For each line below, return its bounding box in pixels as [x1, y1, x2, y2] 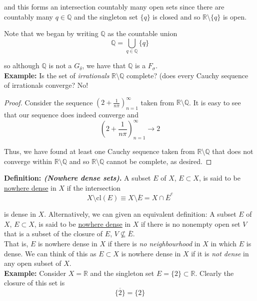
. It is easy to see [189, 97, 241, 107]
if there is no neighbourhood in [107, 238, 200, 248]
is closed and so [152, 11, 200, 22]
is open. [222, 11, 247, 22]
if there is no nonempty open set [141, 218, 240, 229]
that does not [212, 146, 253, 157]
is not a [48, 60, 72, 71]
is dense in [4, 209, 36, 219]
